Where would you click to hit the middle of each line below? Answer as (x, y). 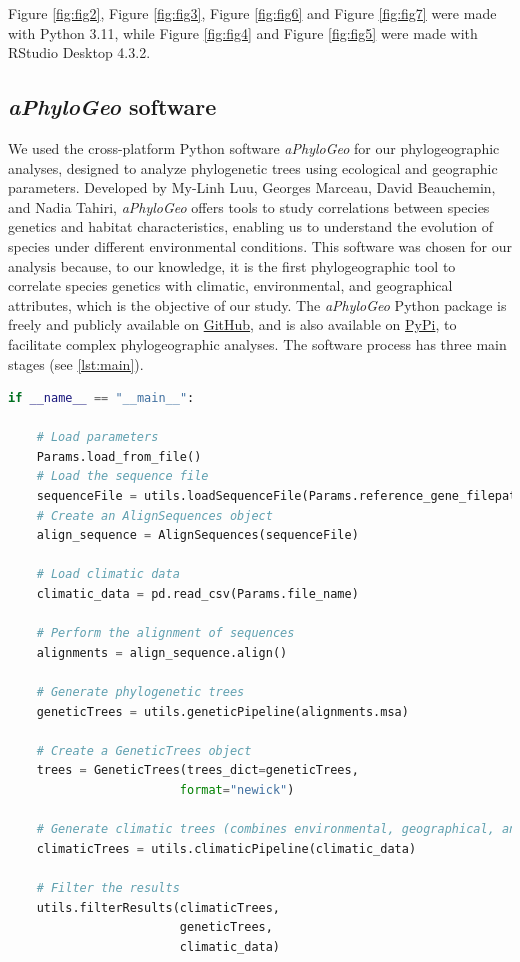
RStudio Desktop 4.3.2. (79, 52)
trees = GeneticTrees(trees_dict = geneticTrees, (197, 770)
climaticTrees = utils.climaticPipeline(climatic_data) (226, 848)
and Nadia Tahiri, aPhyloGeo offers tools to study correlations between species (249, 206)
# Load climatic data (108, 574)
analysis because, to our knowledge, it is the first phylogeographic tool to (232, 265)
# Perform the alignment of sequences (165, 633)
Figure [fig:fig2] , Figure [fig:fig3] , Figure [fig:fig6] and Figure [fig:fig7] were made (252, 13)
